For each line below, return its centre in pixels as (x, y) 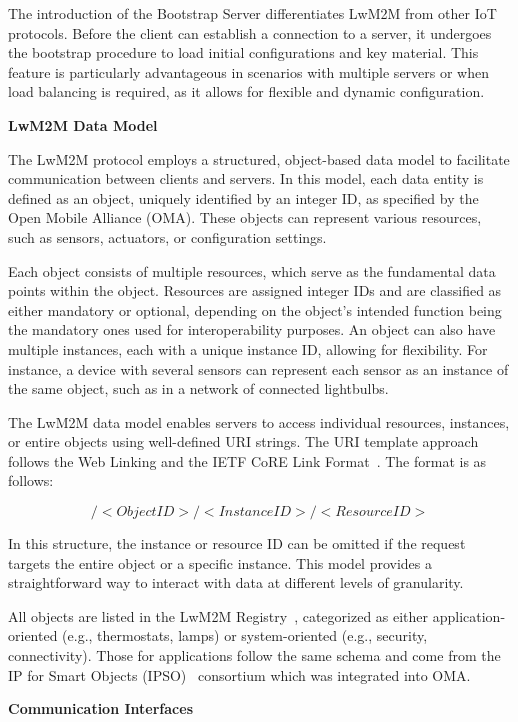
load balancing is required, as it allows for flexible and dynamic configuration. (246, 91)
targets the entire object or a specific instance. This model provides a (220, 562)
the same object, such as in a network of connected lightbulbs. (198, 388)
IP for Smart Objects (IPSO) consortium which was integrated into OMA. (239, 674)
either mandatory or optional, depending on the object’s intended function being (255, 309)
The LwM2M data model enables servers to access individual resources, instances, (259, 421)
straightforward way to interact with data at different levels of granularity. (236, 582)
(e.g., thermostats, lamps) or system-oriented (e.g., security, (245, 635)
